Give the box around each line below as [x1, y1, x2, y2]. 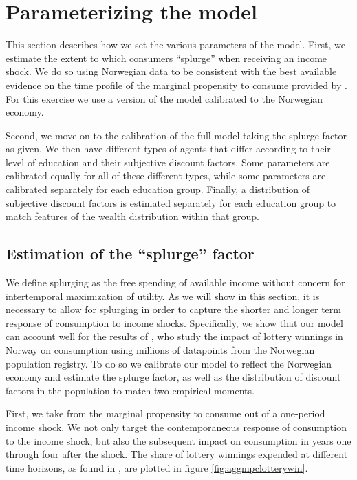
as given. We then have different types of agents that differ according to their [6, 141, 331, 156]
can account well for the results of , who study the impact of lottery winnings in [6, 329, 343, 343]
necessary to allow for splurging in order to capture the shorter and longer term [6, 302, 341, 317]
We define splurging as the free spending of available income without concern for [6, 275, 345, 290]
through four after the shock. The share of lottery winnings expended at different [6, 447, 348, 461]
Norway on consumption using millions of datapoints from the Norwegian [6, 343, 315, 357]
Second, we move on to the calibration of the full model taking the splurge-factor [6, 128, 347, 142]
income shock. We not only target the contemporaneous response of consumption [6, 419, 347, 434]
